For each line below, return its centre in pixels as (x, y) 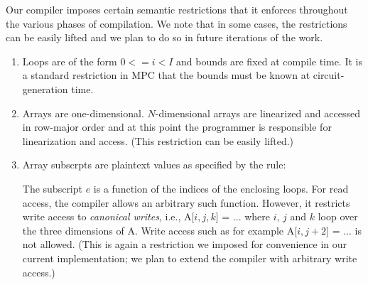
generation (45, 88)
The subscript (52, 188)
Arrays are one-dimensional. (83, 113)
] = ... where (243, 216)
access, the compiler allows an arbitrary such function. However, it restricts (186, 202)
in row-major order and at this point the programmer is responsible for (177, 127)
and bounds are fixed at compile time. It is (269, 61)
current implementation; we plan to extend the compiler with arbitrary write (190, 258)
